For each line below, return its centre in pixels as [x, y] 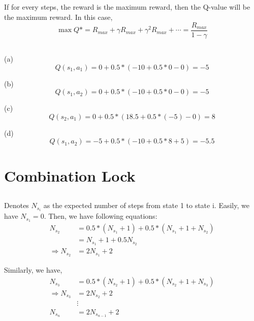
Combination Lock [70, 175]
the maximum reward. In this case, [58, 17]
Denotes [17, 205]
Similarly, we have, [33, 269]
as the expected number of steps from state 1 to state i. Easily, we [146, 205]
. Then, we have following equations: [101, 216]
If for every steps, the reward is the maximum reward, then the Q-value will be [127, 7]
